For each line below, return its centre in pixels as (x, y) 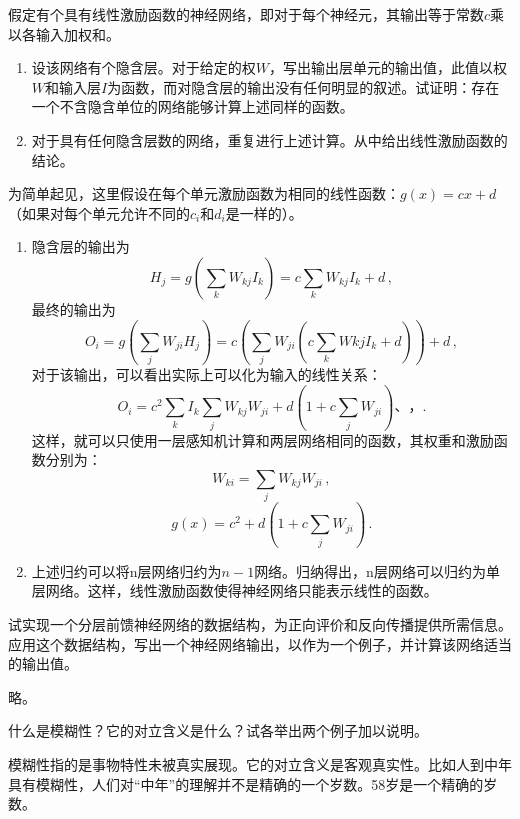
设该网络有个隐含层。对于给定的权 (143, 67)
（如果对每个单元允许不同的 (99, 212)
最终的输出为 (73, 308)
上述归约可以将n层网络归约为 (126, 570)
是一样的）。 (264, 212)
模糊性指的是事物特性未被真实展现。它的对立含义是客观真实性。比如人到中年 (260, 763)
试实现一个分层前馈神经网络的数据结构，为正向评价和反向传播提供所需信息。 (260, 623)
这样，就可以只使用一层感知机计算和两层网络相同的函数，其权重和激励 (262, 439)
